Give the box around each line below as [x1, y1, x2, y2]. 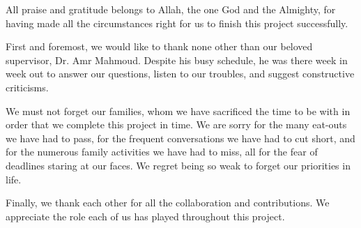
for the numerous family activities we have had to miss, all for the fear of [6, 144, 318, 159]
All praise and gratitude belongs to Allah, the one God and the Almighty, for [6, 2, 336, 16]
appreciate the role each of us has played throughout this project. [6, 208, 285, 223]
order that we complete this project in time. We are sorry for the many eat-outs [6, 117, 347, 132]
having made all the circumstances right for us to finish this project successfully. [6, 15, 348, 30]
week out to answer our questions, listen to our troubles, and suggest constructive [6, 66, 355, 81]
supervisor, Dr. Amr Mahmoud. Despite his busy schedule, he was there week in [6, 52, 348, 67]
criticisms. [6, 79, 49, 94]
